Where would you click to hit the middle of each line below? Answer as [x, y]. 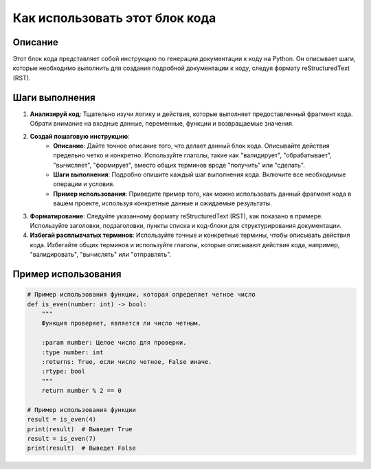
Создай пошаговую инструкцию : [80, 136]
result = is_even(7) [61, 439]
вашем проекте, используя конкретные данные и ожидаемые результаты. [162, 203]
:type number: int [72, 352]
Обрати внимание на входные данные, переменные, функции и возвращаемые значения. [162, 124]
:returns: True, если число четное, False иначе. [127, 362]
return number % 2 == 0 [81, 391]
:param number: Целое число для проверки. [114, 343]
